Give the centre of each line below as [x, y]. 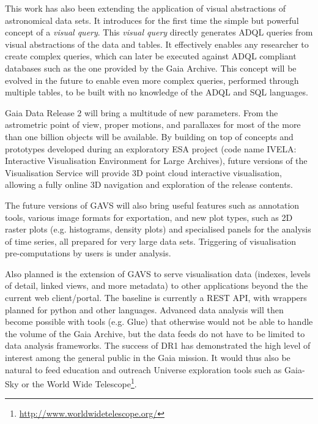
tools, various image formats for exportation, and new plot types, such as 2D [149, 217]
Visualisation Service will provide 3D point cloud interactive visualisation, [143, 172]
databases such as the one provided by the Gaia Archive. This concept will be [151, 68]
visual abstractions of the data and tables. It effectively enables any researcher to [157, 44]
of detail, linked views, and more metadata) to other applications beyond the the [157, 285]
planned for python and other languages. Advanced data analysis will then [144, 309]
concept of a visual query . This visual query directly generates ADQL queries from [159, 32]
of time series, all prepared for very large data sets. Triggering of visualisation [150, 241]
